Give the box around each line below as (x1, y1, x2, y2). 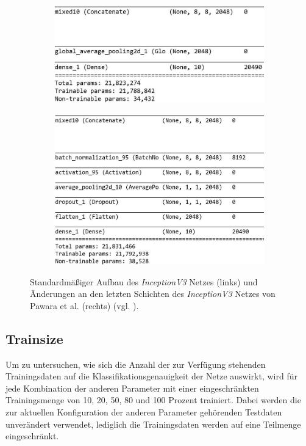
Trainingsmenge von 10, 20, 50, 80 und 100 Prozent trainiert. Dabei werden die (5, 393, 301, 406)
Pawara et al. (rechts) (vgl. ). (30, 299, 139, 312)
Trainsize (5, 329, 63, 348)
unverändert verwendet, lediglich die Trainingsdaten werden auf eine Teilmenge (5, 417, 301, 430)
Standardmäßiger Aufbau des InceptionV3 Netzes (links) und (30, 275, 258, 288)
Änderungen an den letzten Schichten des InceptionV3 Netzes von (30, 287, 276, 300)
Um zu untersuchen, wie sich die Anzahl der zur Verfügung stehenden (5, 357, 266, 370)
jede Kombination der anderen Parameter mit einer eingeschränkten (5, 381, 259, 394)
